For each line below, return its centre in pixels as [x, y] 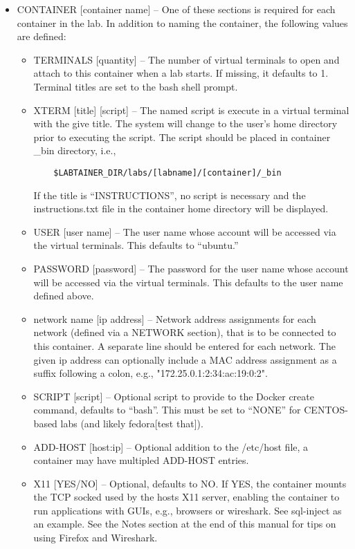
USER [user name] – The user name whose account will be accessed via [185, 231]
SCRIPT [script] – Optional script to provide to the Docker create [174, 396]
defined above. [64, 296]
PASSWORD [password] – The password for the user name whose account [191, 268]
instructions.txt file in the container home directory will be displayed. [181, 208]
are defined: [42, 36]
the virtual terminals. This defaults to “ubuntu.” [136, 245]
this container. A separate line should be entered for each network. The [184, 345]
